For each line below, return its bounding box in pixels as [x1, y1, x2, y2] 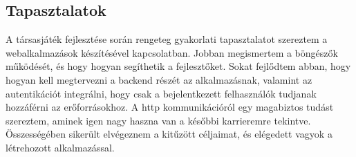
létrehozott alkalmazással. [6, 140, 115, 154]
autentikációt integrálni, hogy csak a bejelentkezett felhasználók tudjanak [6, 86, 317, 100]
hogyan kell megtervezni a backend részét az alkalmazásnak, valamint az [6, 72, 312, 86]
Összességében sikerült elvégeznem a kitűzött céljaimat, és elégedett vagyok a [6, 127, 332, 141]
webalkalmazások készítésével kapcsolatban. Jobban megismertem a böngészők [6, 45, 338, 59]
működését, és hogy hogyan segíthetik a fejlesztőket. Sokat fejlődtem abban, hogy [6, 59, 351, 73]
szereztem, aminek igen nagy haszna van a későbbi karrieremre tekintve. [6, 113, 311, 127]
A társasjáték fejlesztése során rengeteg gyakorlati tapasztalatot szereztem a [6, 32, 328, 46]
